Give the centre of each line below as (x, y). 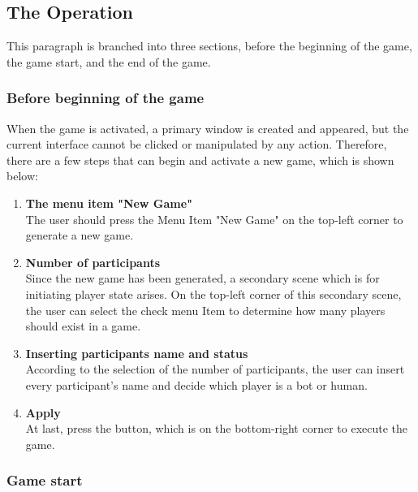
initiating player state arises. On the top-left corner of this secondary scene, (213, 293)
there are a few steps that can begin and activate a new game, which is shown (200, 160)
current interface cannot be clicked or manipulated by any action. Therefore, (197, 144)
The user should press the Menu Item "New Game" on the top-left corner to (214, 219)
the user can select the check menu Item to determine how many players (205, 310)
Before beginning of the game (106, 98)
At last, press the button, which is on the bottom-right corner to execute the (217, 428)
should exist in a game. (83, 326)
